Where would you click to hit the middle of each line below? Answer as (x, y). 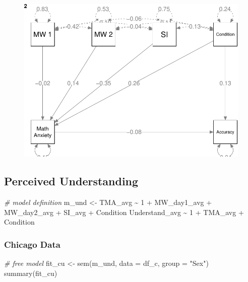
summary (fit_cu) (31, 273)
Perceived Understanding (71, 181)
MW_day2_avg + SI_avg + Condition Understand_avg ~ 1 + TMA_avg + (124, 212)
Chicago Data (32, 244)
